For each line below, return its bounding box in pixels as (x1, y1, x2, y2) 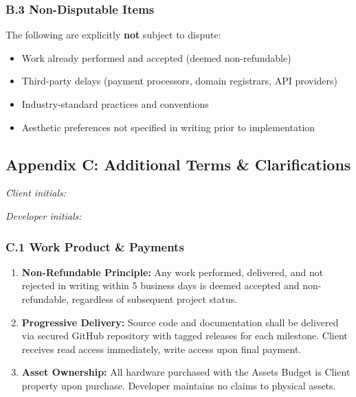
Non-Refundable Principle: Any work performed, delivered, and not (21, 264, 324, 279)
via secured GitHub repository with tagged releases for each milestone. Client (21, 328, 348, 343)
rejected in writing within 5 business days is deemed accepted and (21, 278, 300, 293)
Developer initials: (5, 208, 82, 223)
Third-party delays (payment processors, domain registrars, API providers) (21, 73, 338, 88)
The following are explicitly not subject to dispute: (5, 27, 221, 42)
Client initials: (5, 185, 67, 200)
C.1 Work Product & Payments (5, 238, 184, 255)
